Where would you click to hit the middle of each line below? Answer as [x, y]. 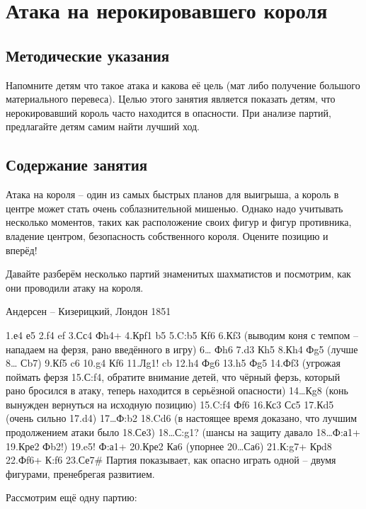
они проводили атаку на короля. [75, 287]
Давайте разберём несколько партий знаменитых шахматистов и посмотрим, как [178, 274]
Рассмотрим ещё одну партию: [72, 497]
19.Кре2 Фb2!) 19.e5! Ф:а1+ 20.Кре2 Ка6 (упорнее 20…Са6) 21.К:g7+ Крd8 [169, 446]
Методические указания [88, 55]
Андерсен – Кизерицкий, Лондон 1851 [88, 311]
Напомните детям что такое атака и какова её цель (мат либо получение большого [183, 85]
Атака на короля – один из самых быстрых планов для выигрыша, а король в [172, 194]
